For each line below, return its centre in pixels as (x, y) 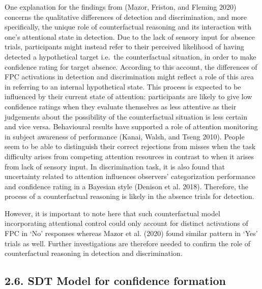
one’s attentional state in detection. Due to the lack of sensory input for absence (130, 36)
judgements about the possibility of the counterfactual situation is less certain (126, 116)
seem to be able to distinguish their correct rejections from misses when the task (130, 146)
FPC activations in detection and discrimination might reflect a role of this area (129, 77)
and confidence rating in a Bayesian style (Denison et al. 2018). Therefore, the (127, 186)
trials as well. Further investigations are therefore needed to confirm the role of (128, 243)
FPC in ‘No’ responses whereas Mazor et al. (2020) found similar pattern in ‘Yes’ (131, 233)
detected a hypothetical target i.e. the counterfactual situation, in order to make (130, 56)
